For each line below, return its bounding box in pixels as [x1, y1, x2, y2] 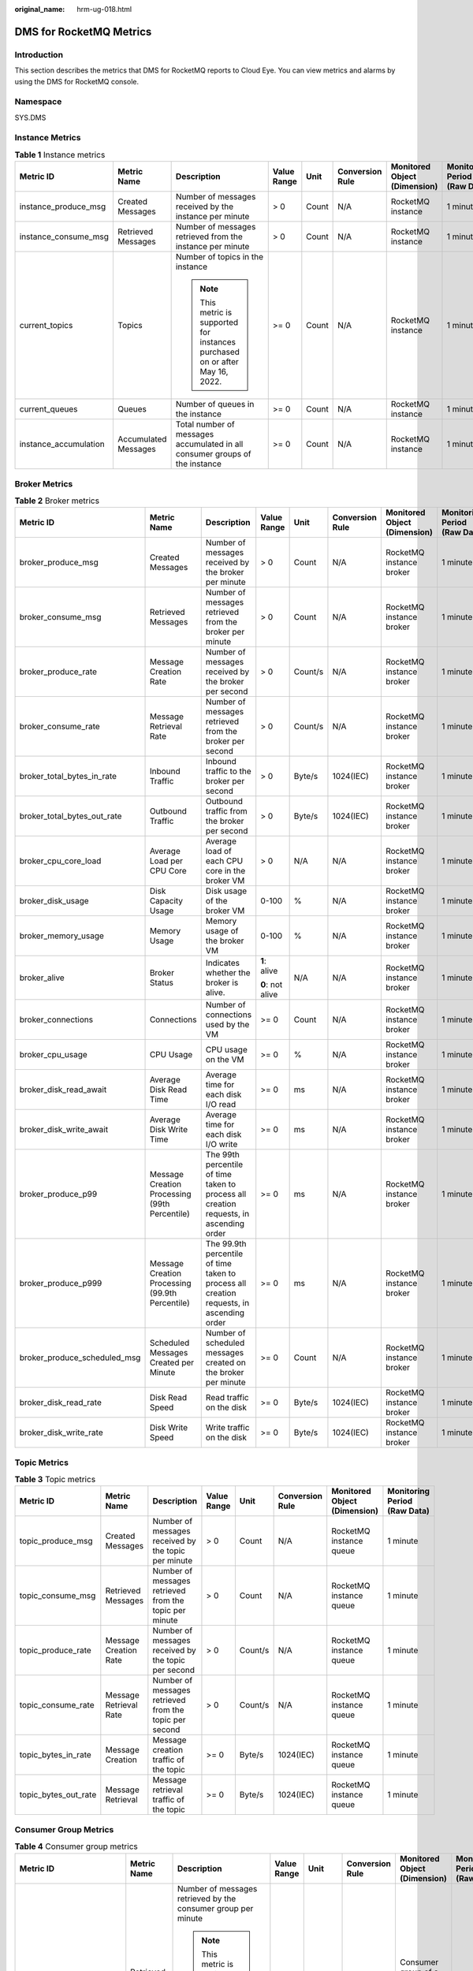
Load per [149, 855, 184, 866]
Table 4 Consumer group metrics [14, 1841, 138, 1852]
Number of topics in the [175, 251, 264, 263]
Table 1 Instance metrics [14, 150, 106, 161]
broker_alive [19, 972, 65, 983]
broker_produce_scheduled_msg [19, 1352, 141, 1363]
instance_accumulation [19, 438, 106, 449]
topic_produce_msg [19, 1536, 94, 1547]
